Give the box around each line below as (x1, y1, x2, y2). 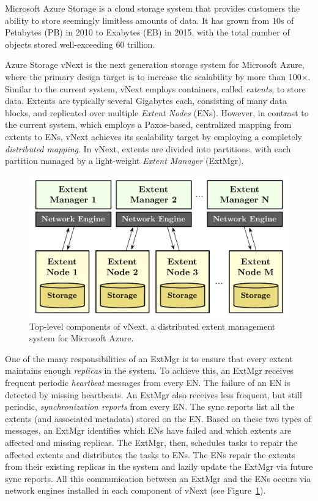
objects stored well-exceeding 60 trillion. (5, 37, 155, 50)
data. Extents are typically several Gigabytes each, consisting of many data (5, 94, 287, 107)
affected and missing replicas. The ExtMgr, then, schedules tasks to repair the (5, 436, 298, 448)
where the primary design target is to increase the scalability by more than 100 (5, 70, 301, 83)
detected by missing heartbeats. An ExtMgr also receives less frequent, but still (5, 388, 302, 401)
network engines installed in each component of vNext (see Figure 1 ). (5, 484, 266, 497)
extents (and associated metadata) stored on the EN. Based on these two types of (5, 412, 311, 425)
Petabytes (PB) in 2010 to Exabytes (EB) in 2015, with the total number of (5, 26, 290, 39)
